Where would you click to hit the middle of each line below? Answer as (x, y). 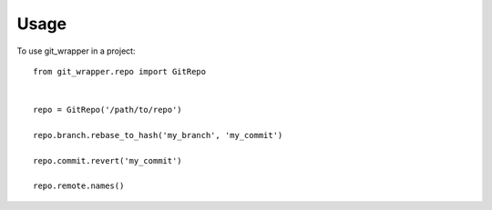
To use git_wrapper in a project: (76, 51)
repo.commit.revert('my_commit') (108, 160)
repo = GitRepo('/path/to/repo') (108, 110)
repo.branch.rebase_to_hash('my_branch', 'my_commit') (158, 135)
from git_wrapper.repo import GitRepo (120, 71)
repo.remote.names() (79, 186)
